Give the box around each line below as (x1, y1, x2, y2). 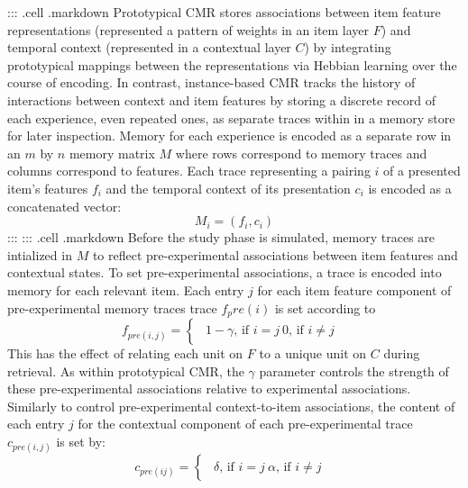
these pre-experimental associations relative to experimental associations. (7, 379, 411, 398)
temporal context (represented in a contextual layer (7, 38, 291, 57)
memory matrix (69, 143, 155, 162)
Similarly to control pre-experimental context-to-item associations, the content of (7, 396, 455, 415)
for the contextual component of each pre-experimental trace (78, 414, 413, 433)
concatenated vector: (7, 196, 122, 215)
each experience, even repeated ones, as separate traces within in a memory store (7, 108, 455, 127)
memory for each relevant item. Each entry (7, 280, 244, 299)
